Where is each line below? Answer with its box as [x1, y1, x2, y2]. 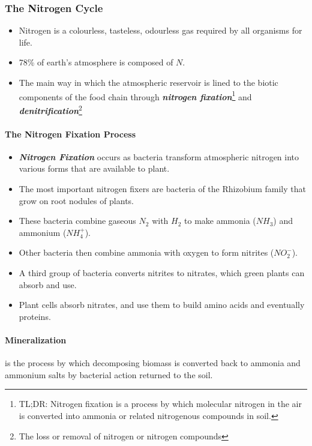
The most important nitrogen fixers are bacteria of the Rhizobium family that [19, 182, 306, 195]
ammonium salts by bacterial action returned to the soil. [5, 368, 213, 381]
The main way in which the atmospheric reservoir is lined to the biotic [19, 76, 278, 88]
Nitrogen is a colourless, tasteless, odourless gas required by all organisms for [19, 24, 302, 37]
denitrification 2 [19, 102, 82, 116]
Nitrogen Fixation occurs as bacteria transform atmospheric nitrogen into [19, 150, 299, 163]
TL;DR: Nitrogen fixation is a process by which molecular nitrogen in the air [19, 397, 302, 410]
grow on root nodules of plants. [19, 194, 134, 206]
